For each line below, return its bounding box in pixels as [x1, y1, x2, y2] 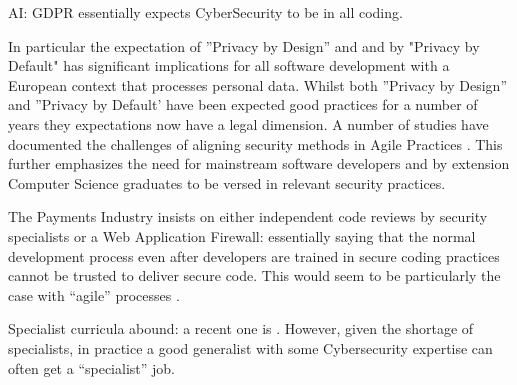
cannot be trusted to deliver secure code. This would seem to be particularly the [8, 265, 501, 286]
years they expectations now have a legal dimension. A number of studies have [8, 113, 489, 134]
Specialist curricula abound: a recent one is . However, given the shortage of [8, 318, 474, 339]
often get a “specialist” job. [8, 357, 175, 378]
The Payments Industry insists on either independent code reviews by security [8, 206, 488, 227]
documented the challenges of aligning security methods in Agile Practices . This [8, 133, 503, 154]
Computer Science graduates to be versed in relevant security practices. [8, 172, 446, 193]
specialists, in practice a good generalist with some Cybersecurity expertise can [8, 337, 493, 358]
